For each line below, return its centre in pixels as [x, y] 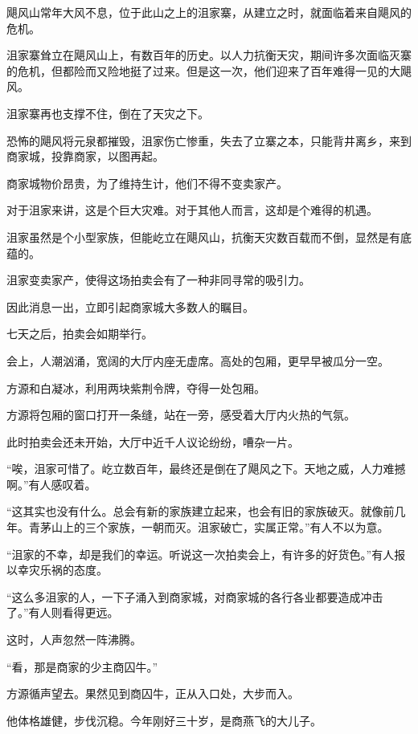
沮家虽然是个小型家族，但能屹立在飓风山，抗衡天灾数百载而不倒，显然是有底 [209, 237]
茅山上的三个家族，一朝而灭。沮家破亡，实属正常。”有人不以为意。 [214, 527]
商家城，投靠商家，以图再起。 [85, 156]
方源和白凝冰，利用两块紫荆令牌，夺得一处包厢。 [136, 387]
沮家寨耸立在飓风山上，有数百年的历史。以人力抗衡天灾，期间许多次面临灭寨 [209, 55]
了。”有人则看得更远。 [63, 612]
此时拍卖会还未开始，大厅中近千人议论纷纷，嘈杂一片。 [153, 441]
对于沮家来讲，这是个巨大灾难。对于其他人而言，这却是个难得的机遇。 [192, 210]
